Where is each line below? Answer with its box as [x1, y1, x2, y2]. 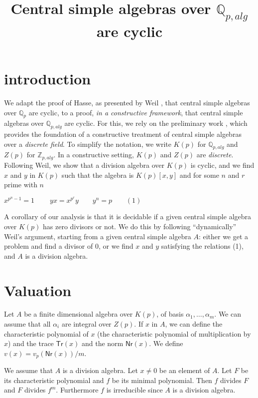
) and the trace [8, 338, 54, 349]
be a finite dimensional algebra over [24, 309, 133, 319]
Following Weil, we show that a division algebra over [4, 159, 165, 170]
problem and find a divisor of [4, 241, 93, 251]
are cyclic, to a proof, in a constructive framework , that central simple [28, 107, 243, 117]
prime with [4, 179, 37, 190]
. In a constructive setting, [53, 149, 134, 160]
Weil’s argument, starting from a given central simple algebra [4, 231, 191, 241]
